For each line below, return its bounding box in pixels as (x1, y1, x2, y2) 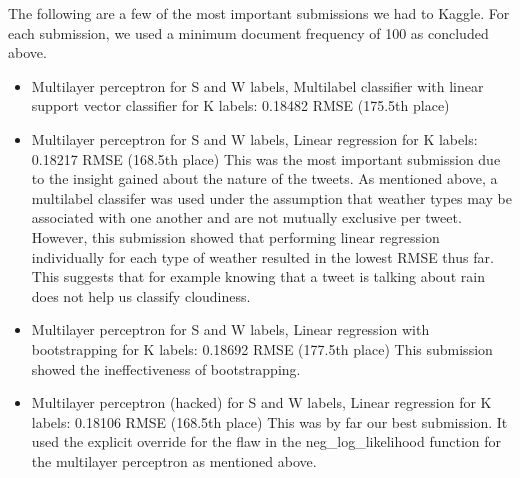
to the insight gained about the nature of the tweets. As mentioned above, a (31, 168, 498, 189)
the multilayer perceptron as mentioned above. (31, 450, 317, 471)
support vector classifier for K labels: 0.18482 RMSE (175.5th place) (31, 95, 450, 116)
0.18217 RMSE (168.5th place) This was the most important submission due (31, 148, 501, 169)
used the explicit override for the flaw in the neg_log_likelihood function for (31, 431, 502, 452)
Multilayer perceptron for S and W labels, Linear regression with (31, 319, 430, 340)
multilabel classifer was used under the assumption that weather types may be (31, 187, 512, 208)
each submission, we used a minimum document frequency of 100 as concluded (8, 22, 489, 43)
